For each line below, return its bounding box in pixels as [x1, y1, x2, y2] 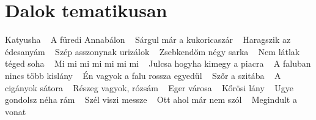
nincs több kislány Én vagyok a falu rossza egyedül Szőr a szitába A [5, 69, 281, 81]
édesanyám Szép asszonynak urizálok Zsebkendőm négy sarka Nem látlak [5, 45, 300, 58]
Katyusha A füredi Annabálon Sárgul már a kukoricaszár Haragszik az [5, 33, 291, 46]
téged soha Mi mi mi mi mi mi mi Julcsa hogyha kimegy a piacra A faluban [5, 57, 311, 70]
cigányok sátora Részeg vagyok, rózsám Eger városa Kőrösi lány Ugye [5, 81, 293, 94]
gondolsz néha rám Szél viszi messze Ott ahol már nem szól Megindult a [5, 93, 297, 106]
